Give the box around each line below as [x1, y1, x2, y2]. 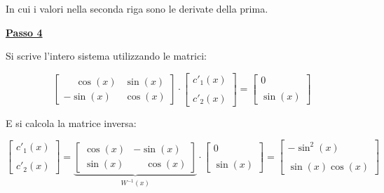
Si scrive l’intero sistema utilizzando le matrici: [6, 48, 207, 63]
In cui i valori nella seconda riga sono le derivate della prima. [6, 1, 268, 15]
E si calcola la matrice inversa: [6, 115, 137, 130]
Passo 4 [6, 25, 43, 39]
